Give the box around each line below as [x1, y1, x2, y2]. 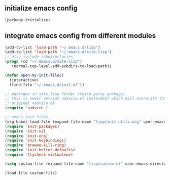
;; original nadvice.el [5, 101, 55, 106]
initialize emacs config [5, 4, 78, 13]
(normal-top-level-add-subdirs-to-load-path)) [11, 64, 112, 69]
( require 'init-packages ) [5, 124, 59, 129]
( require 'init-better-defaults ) [5, 148, 76, 153]
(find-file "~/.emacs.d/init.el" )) [9, 82, 85, 87]
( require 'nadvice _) [5, 106, 49, 111]
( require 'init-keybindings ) [5, 138, 66, 143]
